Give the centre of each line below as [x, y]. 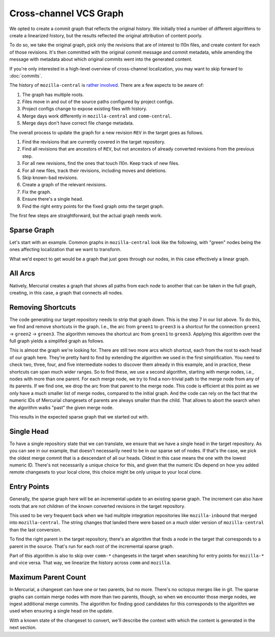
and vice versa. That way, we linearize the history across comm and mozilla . [90, 563]
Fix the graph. [37, 192]
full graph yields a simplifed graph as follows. [57, 341]
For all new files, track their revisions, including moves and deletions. [94, 170]
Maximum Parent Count [48, 578]
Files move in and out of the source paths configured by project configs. [98, 102]
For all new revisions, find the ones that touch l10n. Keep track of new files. [101, 163]
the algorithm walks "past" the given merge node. [62, 407]
